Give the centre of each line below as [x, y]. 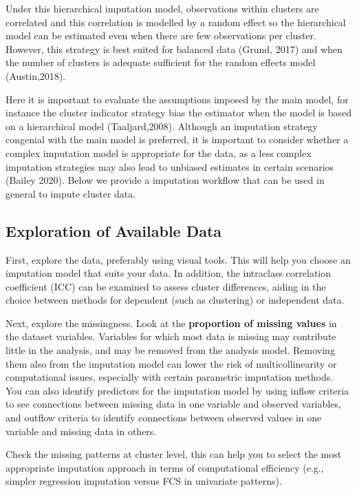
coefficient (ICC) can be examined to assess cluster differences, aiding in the [166, 286]
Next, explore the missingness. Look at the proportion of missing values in [171, 323]
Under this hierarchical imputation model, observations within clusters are [162, 8]
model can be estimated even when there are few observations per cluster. [161, 35]
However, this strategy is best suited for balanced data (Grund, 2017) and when [174, 49]
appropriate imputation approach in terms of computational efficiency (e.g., [165, 467]
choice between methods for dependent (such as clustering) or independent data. [175, 300]
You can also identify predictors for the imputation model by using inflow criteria [177, 390]
